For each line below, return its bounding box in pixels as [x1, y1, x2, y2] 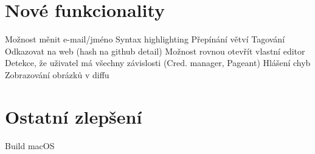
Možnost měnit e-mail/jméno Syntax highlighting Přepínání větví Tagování [5, 33, 285, 45]
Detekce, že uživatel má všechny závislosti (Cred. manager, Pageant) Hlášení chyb [5, 56, 311, 69]
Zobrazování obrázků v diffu [5, 68, 109, 81]
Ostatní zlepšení [5, 104, 142, 129]
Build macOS [5, 139, 55, 152]
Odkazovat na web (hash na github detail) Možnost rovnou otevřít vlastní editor [5, 44, 305, 57]
